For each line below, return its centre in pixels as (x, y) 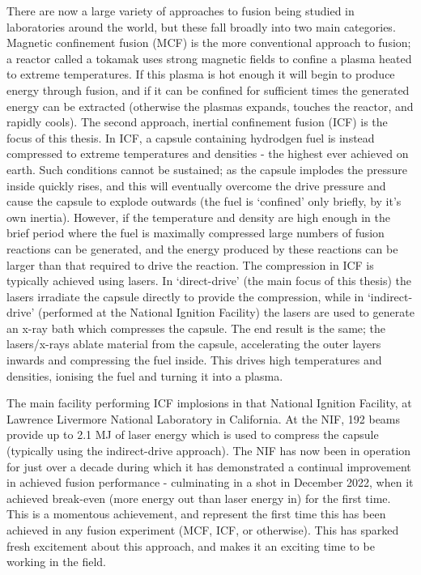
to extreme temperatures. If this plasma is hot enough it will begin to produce (201, 74)
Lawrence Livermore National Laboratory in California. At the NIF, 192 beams (204, 418)
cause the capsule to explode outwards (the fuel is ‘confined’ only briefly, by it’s (204, 201)
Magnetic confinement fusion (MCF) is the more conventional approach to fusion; (209, 43)
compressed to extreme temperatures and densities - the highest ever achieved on (208, 153)
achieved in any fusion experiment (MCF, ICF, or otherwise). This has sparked (203, 530)
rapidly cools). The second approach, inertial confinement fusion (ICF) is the (197, 122)
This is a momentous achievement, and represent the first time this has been (196, 514)
